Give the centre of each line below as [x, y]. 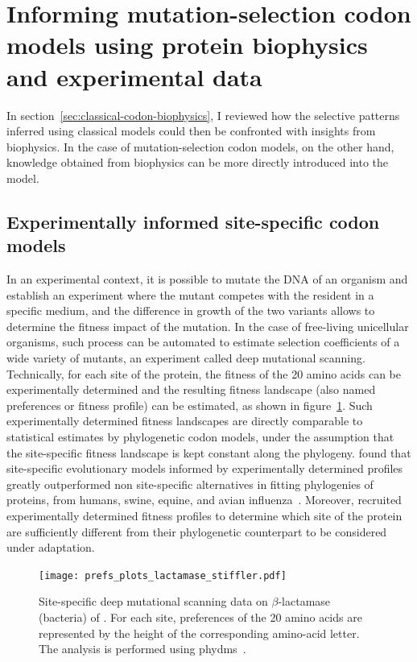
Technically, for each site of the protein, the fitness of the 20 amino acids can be [204, 373]
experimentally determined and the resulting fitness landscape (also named [191, 389]
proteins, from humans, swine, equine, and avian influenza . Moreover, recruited [204, 500]
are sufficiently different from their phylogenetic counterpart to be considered [197, 531]
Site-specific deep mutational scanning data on [153, 601]
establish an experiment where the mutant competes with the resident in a [190, 294]
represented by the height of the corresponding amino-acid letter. [199, 633]
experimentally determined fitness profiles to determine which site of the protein [204, 515]
